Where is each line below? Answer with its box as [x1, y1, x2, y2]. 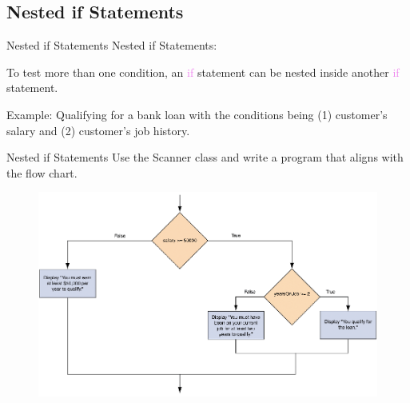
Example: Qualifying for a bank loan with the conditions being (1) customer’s [6, 106, 388, 122]
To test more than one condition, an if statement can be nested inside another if [6, 63, 400, 80]
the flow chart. [6, 164, 78, 181]
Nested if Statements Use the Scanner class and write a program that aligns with [6, 149, 404, 166]
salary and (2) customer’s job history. [6, 122, 190, 138]
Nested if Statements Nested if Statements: [6, 37, 217, 54]
